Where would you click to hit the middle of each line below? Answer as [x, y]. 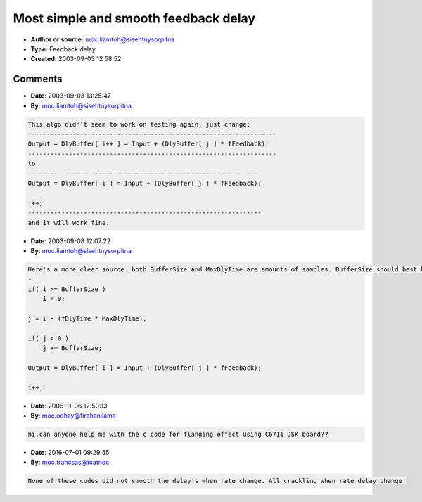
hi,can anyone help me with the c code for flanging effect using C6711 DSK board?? [178, 434]
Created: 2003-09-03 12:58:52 [76, 59]
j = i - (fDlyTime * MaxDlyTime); [87, 318]
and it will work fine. [69, 223]
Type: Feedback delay [63, 49]
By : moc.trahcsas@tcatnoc [70, 462]
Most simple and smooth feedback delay [134, 18]
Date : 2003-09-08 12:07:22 [71, 241]
